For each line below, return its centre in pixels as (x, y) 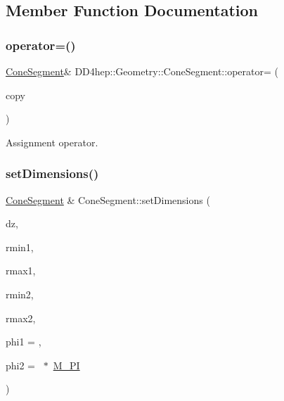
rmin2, (20, 294)
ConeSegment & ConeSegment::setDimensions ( (108, 199)
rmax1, (21, 270)
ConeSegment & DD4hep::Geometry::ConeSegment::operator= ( (142, 71)
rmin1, (20, 247)
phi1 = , (24, 342)
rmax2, (21, 318)
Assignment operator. (52, 142)
